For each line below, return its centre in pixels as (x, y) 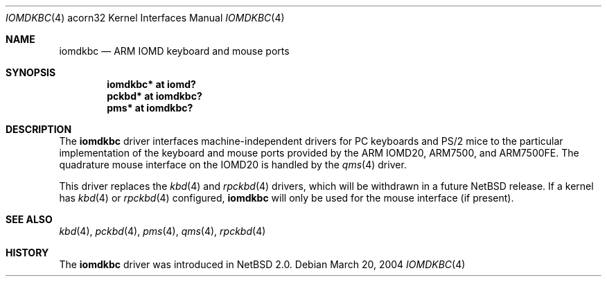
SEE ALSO (29, 219)
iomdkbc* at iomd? (151, 84)
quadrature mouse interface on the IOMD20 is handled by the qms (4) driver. (233, 165)
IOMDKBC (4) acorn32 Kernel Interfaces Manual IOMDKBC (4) (145, 18)
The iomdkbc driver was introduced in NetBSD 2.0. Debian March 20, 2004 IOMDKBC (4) (262, 264)
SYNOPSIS (31, 72)
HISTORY (27, 253)
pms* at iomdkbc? (150, 108)
